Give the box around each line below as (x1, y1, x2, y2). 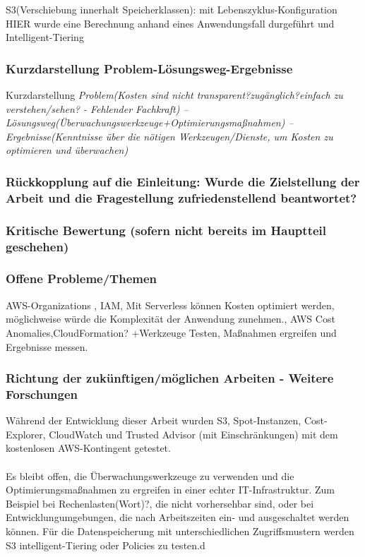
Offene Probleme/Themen (6, 270, 157, 287)
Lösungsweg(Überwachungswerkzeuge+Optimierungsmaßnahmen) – (6, 115, 294, 130)
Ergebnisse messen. (6, 339, 88, 354)
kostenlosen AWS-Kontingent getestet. (6, 441, 171, 455)
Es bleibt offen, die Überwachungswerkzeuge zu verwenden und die (6, 468, 294, 483)
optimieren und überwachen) (6, 143, 128, 157)
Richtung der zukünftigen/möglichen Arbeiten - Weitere (6, 369, 334, 387)
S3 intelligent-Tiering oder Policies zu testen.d (6, 537, 205, 552)
